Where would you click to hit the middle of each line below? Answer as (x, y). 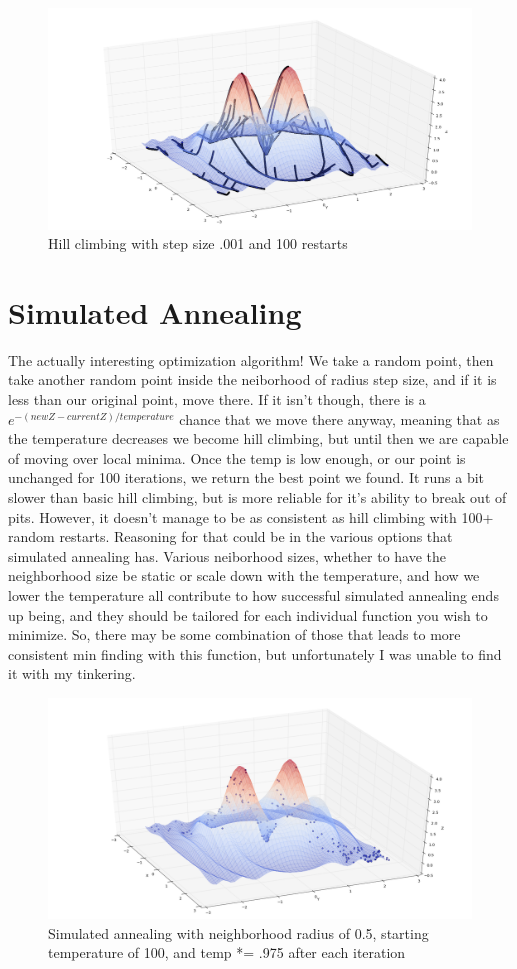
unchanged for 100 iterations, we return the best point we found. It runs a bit (246, 477)
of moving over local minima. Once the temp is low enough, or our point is (237, 457)
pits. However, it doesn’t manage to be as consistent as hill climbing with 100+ (251, 516)
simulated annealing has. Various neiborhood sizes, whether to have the (227, 555)
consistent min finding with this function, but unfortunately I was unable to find (255, 653)
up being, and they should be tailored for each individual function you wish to (248, 614)
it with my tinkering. (72, 673)
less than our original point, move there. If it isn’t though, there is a (217, 399)
